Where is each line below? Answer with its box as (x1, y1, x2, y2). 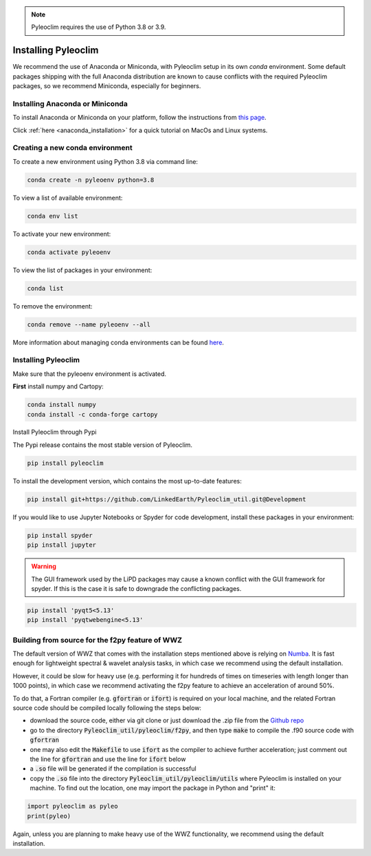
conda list (27, 284, 64, 292)
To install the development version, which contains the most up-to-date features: (12, 477, 242, 485)
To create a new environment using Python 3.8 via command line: (12, 157, 199, 165)
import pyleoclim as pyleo (27, 802, 118, 811)
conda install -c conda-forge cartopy (27, 410, 158, 418)
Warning (31, 562, 56, 571)
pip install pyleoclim (27, 459, 104, 467)
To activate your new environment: (12, 229, 111, 238)
